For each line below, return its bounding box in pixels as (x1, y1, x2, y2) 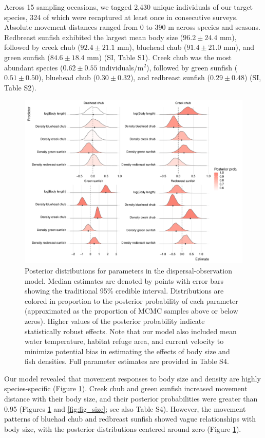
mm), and (223, 42, 255, 52)
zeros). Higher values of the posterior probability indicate (25, 315, 205, 326)
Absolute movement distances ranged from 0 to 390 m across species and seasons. (4, 22, 260, 32)
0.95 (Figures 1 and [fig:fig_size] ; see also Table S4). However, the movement (4, 403, 246, 414)
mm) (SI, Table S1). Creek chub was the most (87, 51, 232, 62)
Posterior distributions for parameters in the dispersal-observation (25, 265, 232, 276)
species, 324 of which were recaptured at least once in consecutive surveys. (4, 11, 238, 22)
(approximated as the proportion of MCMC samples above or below (25, 305, 238, 316)
